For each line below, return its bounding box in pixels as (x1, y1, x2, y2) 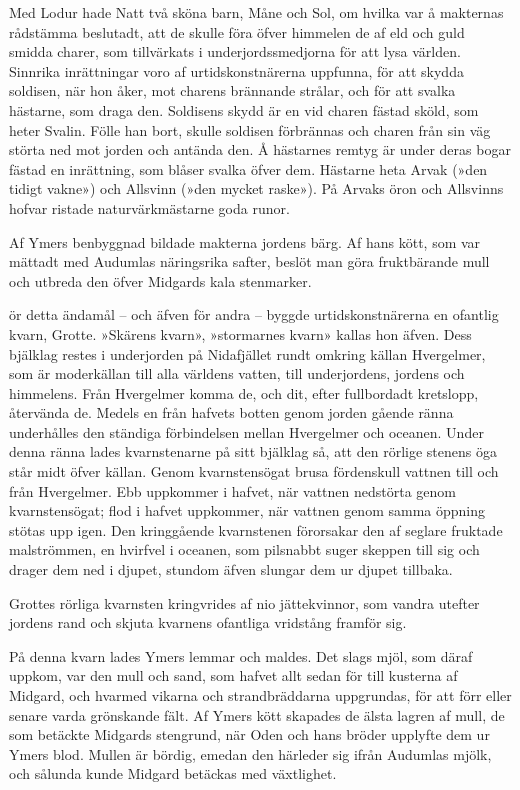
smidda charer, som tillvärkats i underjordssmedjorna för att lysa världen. (9, 41, 461, 62)
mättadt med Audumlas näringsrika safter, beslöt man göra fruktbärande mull (9, 251, 490, 272)
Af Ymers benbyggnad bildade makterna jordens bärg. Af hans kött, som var (9, 231, 481, 252)
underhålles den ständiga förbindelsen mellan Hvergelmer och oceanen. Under (9, 421, 484, 442)
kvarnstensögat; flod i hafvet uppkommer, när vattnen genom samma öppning (9, 500, 485, 521)
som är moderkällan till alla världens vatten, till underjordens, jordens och (9, 363, 465, 384)
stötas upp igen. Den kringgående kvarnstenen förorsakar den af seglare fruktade (9, 519, 503, 540)
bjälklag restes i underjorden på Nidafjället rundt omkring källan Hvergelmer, (9, 343, 486, 364)
